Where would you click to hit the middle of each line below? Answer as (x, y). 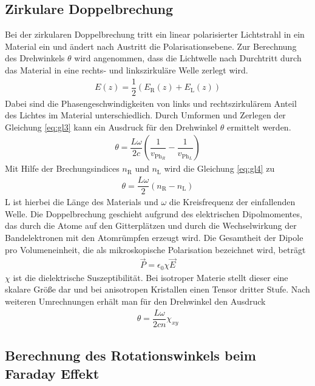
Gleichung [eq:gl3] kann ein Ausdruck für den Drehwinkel (111, 127)
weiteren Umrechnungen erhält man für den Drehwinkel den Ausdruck (135, 301)
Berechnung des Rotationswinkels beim (130, 355)
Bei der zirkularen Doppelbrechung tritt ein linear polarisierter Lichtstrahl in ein (155, 34)
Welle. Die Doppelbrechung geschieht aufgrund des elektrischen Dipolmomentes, (154, 213)
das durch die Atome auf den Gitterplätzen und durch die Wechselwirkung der (151, 225)
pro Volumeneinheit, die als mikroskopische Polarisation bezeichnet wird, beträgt (155, 249)
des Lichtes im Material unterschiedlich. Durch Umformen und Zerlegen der (145, 115)
